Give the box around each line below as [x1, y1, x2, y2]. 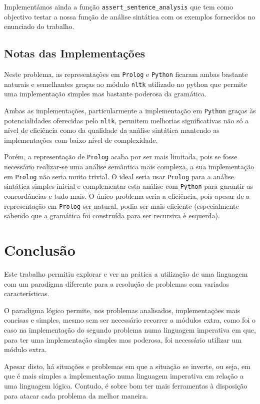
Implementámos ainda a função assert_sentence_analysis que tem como [4, 1, 233, 11]
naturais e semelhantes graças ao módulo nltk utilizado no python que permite [4, 78, 247, 89]
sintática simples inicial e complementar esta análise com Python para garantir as [4, 181, 253, 191]
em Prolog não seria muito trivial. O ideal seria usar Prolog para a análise [4, 171, 234, 181]
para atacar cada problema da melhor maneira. [4, 390, 148, 401]
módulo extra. [4, 344, 47, 355]
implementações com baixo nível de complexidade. [4, 134, 158, 145]
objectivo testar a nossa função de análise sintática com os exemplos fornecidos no [4, 11, 255, 21]
